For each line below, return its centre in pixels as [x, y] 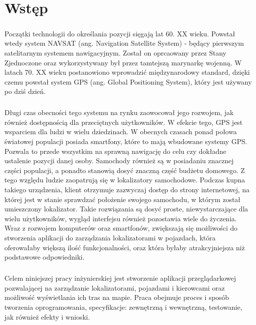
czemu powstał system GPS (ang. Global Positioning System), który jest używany [128, 81]
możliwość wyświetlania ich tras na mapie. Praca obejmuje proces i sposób [117, 297]
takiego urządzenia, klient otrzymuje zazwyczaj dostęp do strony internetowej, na [127, 190]
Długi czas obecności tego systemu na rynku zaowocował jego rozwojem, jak [119, 112]
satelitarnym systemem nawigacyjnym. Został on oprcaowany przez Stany [115, 52]
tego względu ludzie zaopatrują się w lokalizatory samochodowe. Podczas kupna [125, 180]
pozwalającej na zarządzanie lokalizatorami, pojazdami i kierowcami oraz [115, 287]
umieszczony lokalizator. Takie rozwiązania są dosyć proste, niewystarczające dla [126, 209]
